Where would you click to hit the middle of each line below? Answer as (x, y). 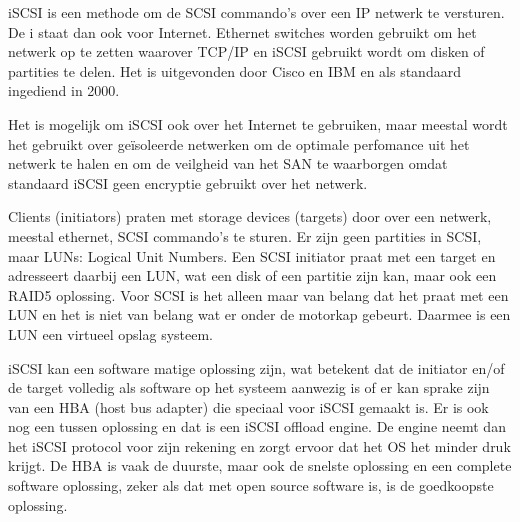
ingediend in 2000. (64, 90)
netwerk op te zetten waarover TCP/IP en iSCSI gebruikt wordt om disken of (246, 51)
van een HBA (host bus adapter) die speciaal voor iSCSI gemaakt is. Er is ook (248, 406)
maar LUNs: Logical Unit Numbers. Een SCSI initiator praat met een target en (252, 255)
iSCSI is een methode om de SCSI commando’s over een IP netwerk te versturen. (256, 12)
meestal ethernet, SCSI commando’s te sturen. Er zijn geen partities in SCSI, (245, 235)
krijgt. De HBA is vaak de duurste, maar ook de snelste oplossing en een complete (260, 465)
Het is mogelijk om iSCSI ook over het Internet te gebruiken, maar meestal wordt (258, 123)
